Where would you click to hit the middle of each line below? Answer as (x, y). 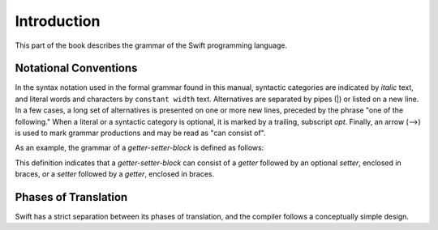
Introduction (58, 21)
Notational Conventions (76, 68)
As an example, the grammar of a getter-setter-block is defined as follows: (140, 148)
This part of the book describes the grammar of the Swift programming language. (151, 45)
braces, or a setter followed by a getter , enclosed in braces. (115, 174)
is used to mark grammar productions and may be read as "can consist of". (140, 133)
